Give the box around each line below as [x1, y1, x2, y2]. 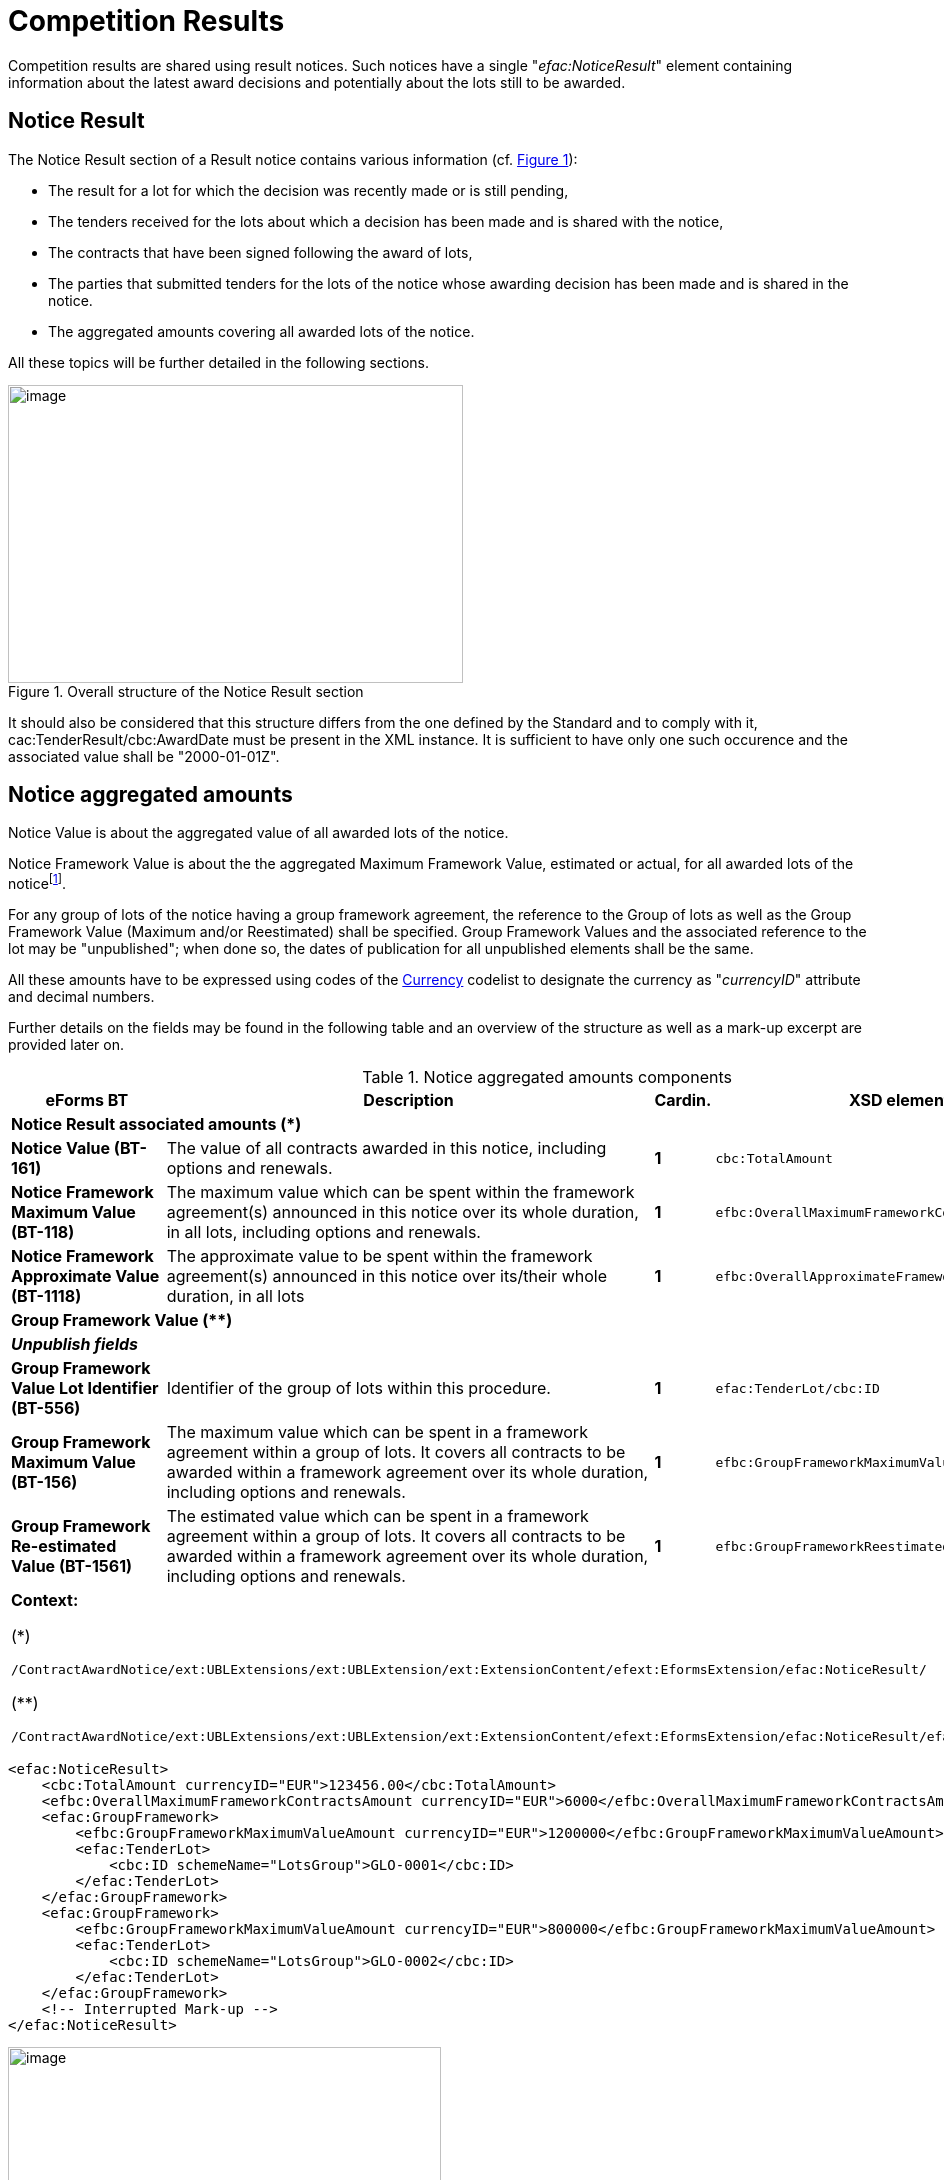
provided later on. [8, 1036, 124, 1054]
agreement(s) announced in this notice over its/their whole [166, 1266, 607, 1287]
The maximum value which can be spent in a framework [166, 1422, 588, 1443]
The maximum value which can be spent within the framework [166, 1182, 635, 1203]
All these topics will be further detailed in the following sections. [8, 353, 430, 371]
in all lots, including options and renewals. [166, 1222, 481, 1243]
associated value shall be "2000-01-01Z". [8, 747, 280, 765]
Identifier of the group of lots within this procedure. [166, 1378, 551, 1399]
